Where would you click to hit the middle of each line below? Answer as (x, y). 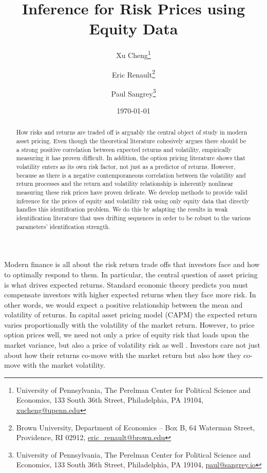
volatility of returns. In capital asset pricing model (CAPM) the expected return (131, 315)
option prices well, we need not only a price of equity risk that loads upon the (127, 335)
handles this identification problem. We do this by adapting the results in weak (122, 209)
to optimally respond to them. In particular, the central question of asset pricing (131, 274)
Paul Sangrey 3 (133, 92)
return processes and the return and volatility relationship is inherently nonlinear (125, 184)
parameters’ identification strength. (63, 226)
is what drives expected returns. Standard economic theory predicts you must (126, 284)
